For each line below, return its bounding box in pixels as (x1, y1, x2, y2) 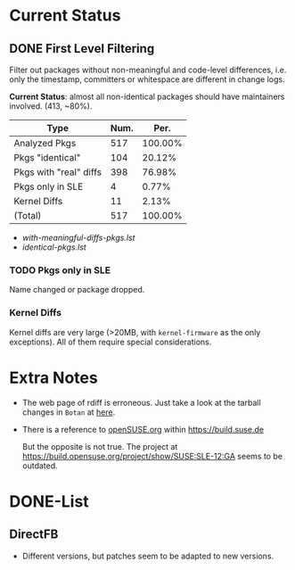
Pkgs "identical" (13, 152, 81, 163)
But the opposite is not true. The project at (21, 441, 178, 451)
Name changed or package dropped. (9, 285, 145, 295)
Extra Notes (9, 368, 98, 388)
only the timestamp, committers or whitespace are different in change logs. (9, 74, 285, 85)
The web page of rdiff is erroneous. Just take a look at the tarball (21, 397, 261, 408)
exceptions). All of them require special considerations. (9, 336, 212, 347)
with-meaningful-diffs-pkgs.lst (21, 233, 135, 243)
